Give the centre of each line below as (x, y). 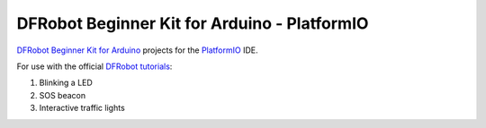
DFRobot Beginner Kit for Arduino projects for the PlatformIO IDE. (137, 50)
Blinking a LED (66, 83)
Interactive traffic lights (82, 108)
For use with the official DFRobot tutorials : (94, 66)
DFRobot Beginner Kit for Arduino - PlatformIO (193, 23)
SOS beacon (63, 95)
